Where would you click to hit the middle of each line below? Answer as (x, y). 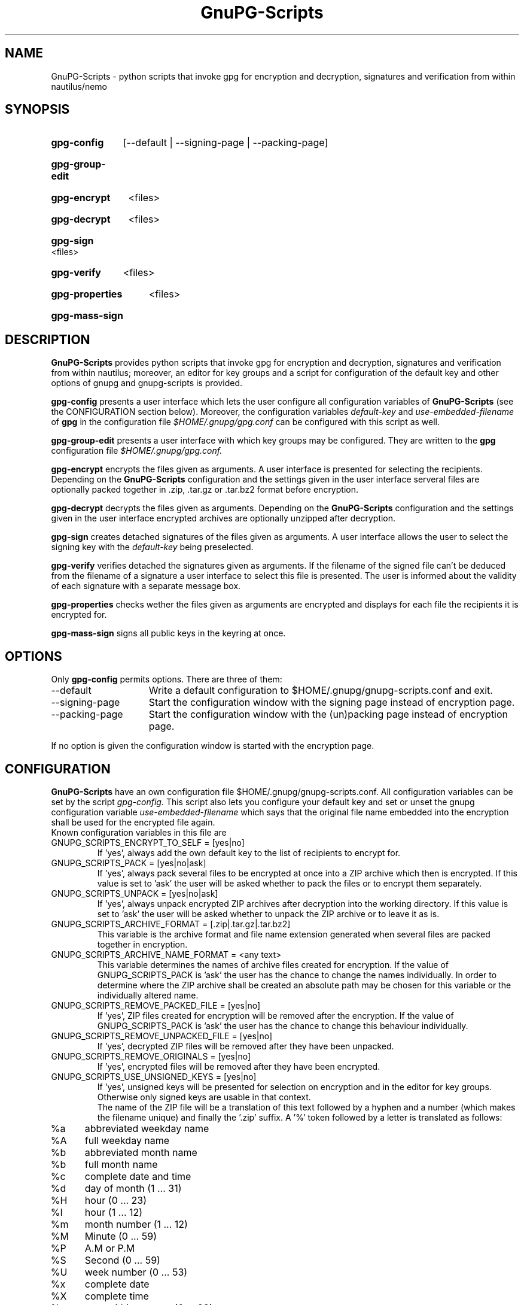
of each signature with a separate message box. (146, 586)
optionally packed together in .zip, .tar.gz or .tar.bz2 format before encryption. (205, 490)
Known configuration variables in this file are (139, 832)
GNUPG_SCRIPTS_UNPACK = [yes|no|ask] (135, 893)
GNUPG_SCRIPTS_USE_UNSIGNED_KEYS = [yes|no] (154, 1076)
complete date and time (138, 1176)
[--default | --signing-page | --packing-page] (226, 143)
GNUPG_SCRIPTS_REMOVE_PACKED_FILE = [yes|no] (156, 1005)
